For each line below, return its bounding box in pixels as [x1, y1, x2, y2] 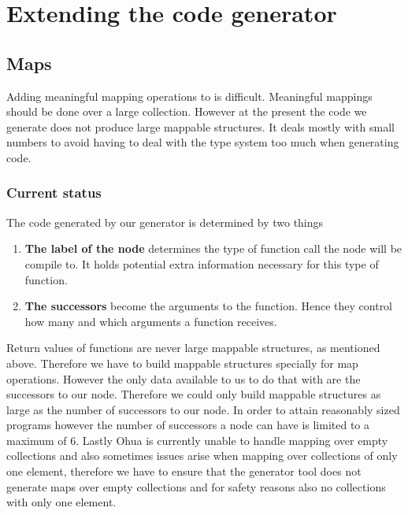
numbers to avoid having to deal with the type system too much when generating [6, 134, 399, 150]
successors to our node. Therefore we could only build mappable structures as [6, 386, 381, 402]
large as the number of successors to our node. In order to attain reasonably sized [6, 401, 400, 417]
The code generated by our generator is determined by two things [6, 213, 324, 230]
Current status [6, 183, 102, 202]
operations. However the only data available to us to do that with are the [6, 370, 361, 387]
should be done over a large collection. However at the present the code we [6, 103, 367, 120]
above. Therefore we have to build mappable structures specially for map [6, 354, 358, 371]
